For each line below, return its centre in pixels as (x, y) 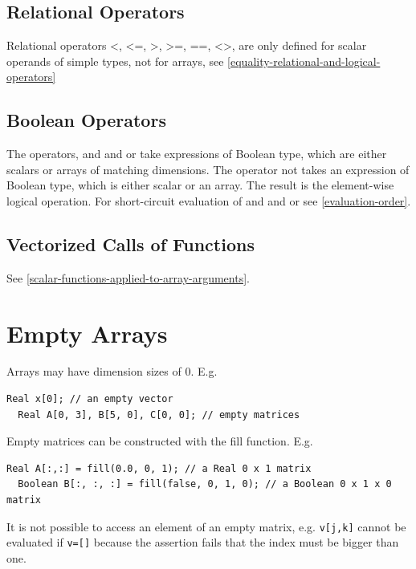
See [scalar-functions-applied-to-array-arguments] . (128, 277)
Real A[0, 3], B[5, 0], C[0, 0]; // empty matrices (159, 415)
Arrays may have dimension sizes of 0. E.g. (112, 371)
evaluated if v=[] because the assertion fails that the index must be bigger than (203, 542)
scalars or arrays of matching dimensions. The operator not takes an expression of (208, 169)
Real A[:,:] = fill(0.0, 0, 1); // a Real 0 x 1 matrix (159, 468)
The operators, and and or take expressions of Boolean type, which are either (197, 154)
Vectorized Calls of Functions (131, 244)
